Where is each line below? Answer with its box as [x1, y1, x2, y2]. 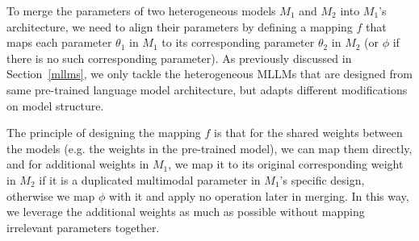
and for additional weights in [6, 156, 149, 172]
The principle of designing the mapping [6, 124, 201, 141]
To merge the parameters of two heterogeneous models [6, 2, 276, 19]
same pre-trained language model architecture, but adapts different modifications [6, 81, 408, 98]
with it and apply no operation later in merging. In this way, [109, 187, 409, 204]
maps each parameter [6, 34, 112, 51]
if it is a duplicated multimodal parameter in [39, 171, 261, 188]
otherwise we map [6, 187, 95, 204]
